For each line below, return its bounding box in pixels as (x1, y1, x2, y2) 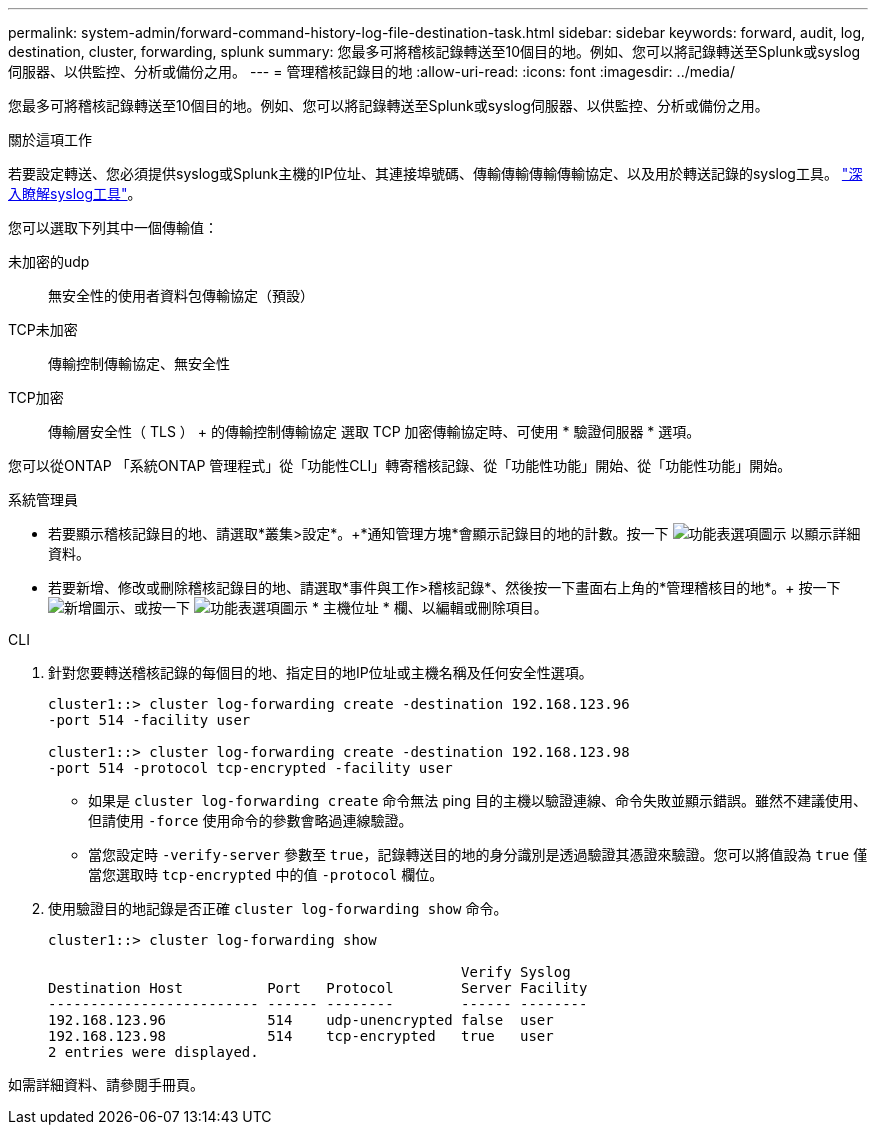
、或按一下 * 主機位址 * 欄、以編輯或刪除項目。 (120, 599, 548, 616)
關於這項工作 (8, 131, 92, 148)
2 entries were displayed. (48, 1044, 259, 1060)
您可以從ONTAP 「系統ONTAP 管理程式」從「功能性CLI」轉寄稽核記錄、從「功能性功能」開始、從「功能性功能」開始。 (8, 457, 792, 474)
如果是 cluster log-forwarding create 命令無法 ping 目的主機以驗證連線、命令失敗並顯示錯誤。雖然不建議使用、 (88, 792, 868, 809)
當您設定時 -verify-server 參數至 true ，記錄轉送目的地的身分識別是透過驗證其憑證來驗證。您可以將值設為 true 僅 (88, 846, 868, 863)
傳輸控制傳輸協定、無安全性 (48, 355, 230, 372)
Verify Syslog (461, 964, 571, 980)
